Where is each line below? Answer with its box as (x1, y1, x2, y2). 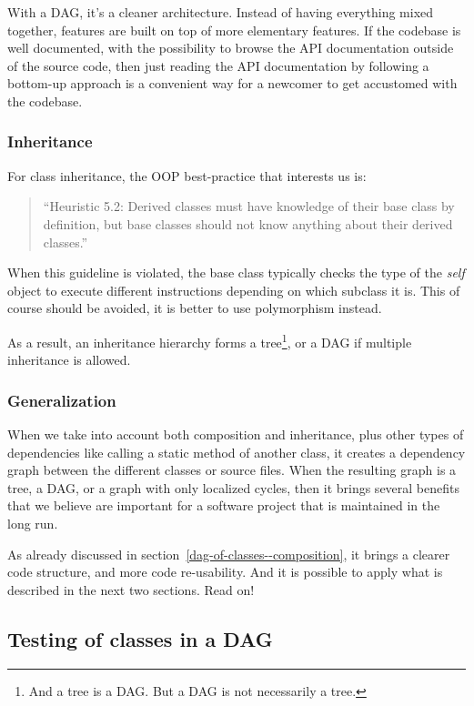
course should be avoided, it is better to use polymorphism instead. (7, 298, 382, 318)
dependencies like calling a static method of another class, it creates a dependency (7, 442, 466, 461)
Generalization (7, 388, 116, 411)
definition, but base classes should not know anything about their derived (43, 214, 453, 233)
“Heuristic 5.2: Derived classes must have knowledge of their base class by (43, 197, 455, 216)
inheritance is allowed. (7, 350, 131, 369)
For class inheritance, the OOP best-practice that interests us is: (7, 166, 367, 185)
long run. (7, 513, 58, 532)
